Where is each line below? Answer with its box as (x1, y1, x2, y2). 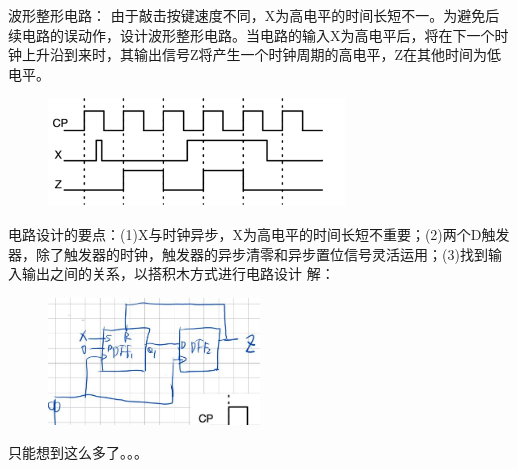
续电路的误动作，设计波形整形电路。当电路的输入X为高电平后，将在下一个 (8, 24, 495, 45)
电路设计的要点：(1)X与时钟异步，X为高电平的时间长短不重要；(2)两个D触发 (8, 224, 510, 245)
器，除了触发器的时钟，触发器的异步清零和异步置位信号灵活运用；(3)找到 (8, 243, 488, 264)
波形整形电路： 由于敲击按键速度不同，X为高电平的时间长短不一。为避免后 (8, 5, 500, 25)
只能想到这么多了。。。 (8, 442, 148, 463)
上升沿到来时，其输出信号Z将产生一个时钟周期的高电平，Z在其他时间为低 (21, 44, 502, 65)
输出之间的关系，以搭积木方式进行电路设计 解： (21, 263, 335, 284)
